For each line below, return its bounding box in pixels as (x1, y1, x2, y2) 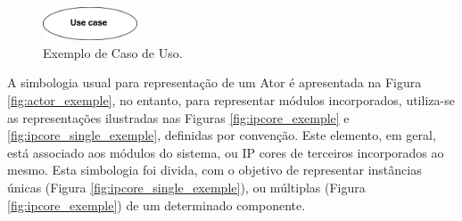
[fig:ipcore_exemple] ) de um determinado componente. (7, 195, 306, 214)
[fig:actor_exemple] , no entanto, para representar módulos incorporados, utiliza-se (7, 90, 455, 109)
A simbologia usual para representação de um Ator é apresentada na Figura (7, 73, 422, 92)
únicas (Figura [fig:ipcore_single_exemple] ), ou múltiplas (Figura (7, 177, 366, 196)
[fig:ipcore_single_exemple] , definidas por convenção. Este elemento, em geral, (7, 126, 436, 144)
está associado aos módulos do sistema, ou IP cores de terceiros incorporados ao (7, 143, 444, 161)
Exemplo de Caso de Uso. (43, 43, 183, 61)
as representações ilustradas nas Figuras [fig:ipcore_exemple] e (7, 108, 350, 127)
